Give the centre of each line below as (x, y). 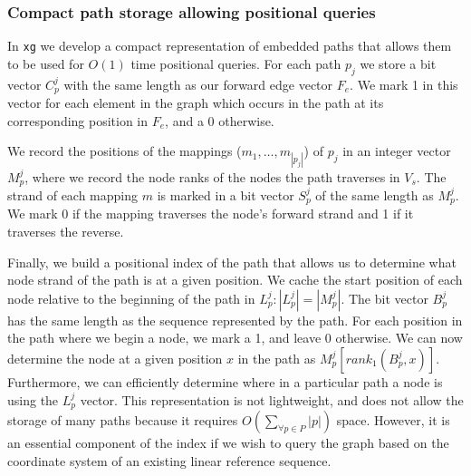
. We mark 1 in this (404, 84)
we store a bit (398, 63)
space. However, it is (393, 420)
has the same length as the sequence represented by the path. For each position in (235, 320)
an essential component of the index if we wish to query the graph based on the (228, 443)
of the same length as (375, 194)
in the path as (277, 358)
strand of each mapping (73, 194)
